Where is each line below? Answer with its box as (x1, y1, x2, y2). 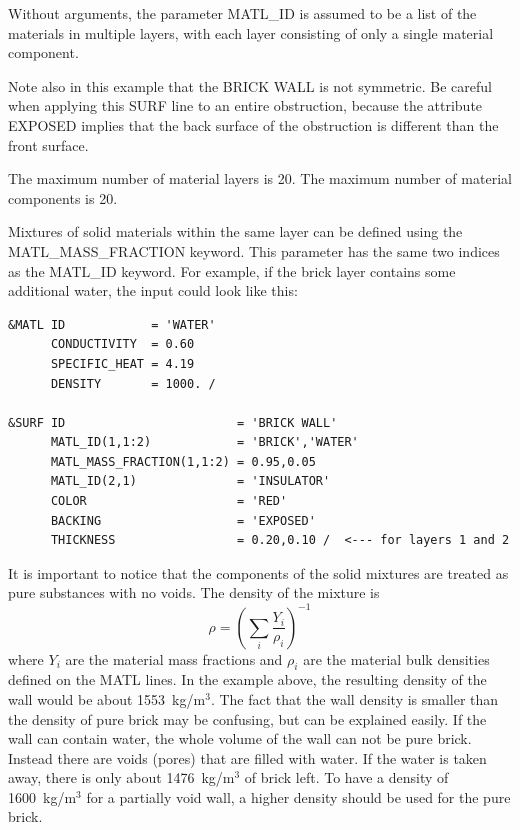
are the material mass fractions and (65, 648, 283, 669)
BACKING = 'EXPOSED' (50, 513, 316, 528)
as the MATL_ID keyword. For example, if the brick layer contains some (8, 260, 456, 281)
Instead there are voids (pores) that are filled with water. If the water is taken (8, 747, 487, 768)
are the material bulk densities (303, 648, 490, 669)
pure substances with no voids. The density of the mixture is (8, 582, 380, 603)
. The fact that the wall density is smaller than (210, 688, 499, 709)
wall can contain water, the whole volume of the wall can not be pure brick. (8, 728, 472, 749)
